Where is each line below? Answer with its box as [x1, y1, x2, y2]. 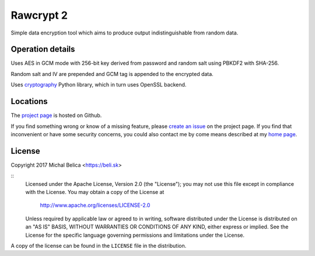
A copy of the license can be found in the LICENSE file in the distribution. [10, 242, 187, 249]
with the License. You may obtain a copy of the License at [25, 189, 164, 195]
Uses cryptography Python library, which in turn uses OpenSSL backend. [10, 81, 187, 88]
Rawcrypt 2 [10, 9, 68, 22]
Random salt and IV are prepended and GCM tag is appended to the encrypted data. [10, 70, 214, 77]
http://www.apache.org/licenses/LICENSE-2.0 [40, 202, 150, 209]
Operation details [10, 44, 75, 54]
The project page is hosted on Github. [10, 112, 102, 119]
